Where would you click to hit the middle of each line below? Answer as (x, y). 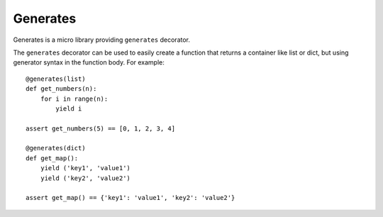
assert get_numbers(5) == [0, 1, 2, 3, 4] (101, 128)
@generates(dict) (56, 148)
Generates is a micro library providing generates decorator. (102, 40)
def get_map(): (52, 158)
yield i (69, 108)
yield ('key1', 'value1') (85, 168)
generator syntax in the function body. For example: (89, 62)
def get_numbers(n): (61, 89)
